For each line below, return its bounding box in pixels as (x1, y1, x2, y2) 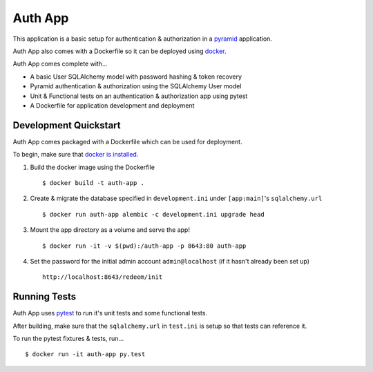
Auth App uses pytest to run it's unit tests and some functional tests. (12, 309, 207, 317)
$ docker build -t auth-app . (42, 179, 145, 186)
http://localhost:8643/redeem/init (42, 273, 163, 281)
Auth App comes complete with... (12, 59, 108, 68)
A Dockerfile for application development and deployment (30, 101, 195, 110)
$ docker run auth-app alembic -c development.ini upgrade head (42, 211, 265, 218)
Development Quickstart (12, 119, 121, 131)
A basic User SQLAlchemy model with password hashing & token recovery (30, 72, 242, 81)
